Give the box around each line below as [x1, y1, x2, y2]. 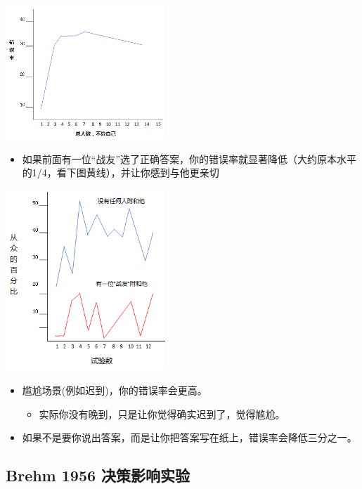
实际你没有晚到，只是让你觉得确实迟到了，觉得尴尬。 [39, 406, 285, 421]
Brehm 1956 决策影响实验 [6, 464, 190, 486]
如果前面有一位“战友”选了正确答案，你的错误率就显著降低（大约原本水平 [22, 151, 357, 166]
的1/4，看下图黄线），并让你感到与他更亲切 [22, 165, 219, 180]
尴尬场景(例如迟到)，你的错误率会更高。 [22, 382, 207, 397]
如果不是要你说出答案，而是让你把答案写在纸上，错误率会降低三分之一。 [22, 430, 357, 445]
